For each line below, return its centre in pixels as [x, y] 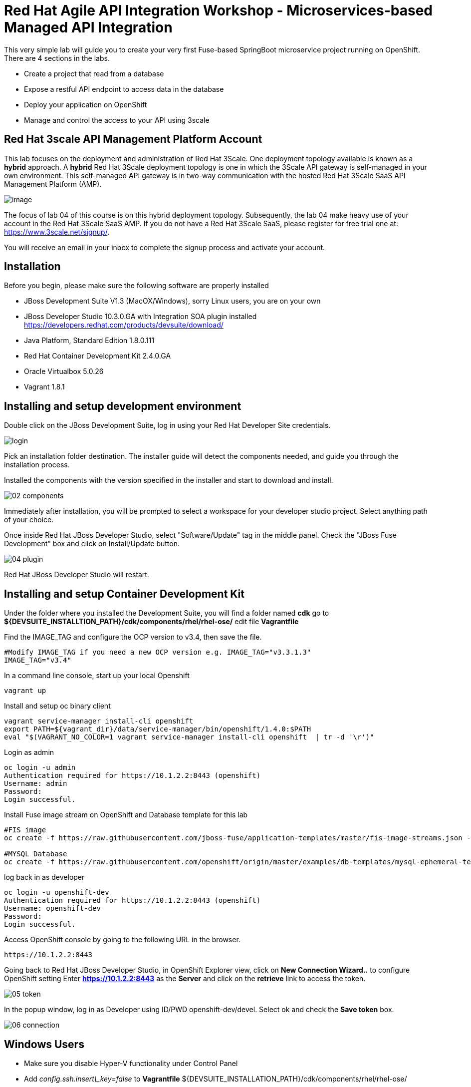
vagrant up [25, 691]
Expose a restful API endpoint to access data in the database [124, 89]
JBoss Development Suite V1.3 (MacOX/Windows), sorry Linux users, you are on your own [172, 301]
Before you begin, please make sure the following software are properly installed [136, 286]
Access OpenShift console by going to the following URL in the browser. [122, 940]
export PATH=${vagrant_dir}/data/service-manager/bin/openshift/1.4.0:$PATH [158, 729]
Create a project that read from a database [94, 73]
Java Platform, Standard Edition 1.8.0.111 [89, 341]
